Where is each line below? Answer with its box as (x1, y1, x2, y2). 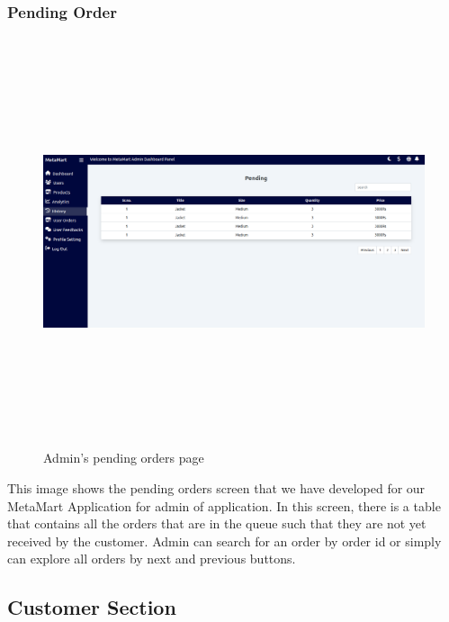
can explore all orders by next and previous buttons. (7, 549, 296, 568)
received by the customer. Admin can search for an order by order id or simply (7, 531, 442, 550)
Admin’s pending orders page (43, 448, 204, 467)
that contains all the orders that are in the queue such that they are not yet (7, 514, 427, 533)
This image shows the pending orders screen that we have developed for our (7, 478, 426, 497)
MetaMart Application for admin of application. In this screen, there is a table (7, 496, 441, 515)
